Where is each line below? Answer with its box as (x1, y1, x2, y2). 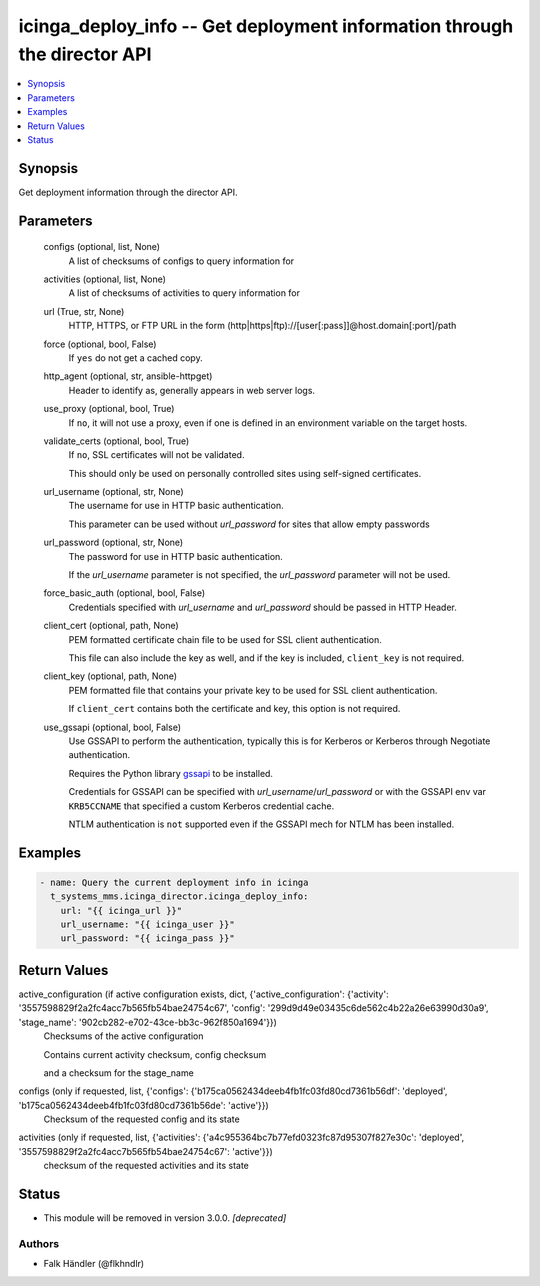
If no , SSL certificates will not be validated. (68, 449, 245, 461)
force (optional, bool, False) (43, 338, 157, 350)
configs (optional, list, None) (43, 241, 160, 253)
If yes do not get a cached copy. (68, 351, 204, 364)
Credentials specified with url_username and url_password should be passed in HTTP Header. (68, 601, 457, 613)
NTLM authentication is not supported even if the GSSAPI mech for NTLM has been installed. (68, 818, 455, 830)
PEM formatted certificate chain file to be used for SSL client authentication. (68, 633, 382, 645)
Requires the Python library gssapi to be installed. (68, 767, 274, 779)
